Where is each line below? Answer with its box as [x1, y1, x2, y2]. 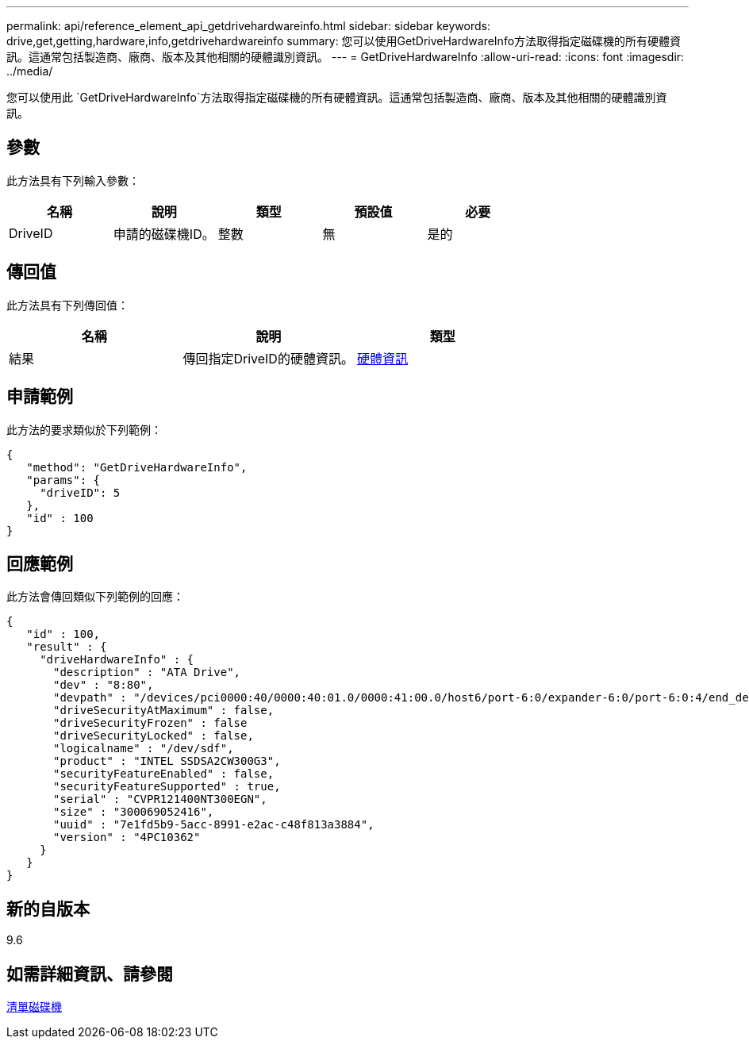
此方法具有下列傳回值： [6, 298, 129, 312]
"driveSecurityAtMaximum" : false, [53, 704, 275, 717]
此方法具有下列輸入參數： [6, 173, 140, 187]
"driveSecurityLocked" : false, [53, 729, 254, 743]
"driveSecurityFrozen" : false [53, 717, 248, 730]
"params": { [26, 473, 101, 486]
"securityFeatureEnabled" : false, [53, 767, 275, 781]
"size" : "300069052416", [53, 805, 214, 819]
